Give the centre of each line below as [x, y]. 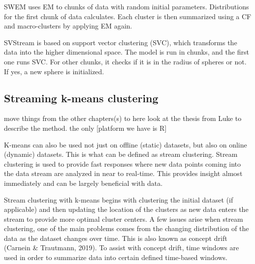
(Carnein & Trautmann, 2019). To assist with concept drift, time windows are [122, 248]
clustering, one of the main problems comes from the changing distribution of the [127, 228]
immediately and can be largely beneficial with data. [83, 183]
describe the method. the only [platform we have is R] [85, 128]
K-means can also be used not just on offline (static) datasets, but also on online [126, 144]
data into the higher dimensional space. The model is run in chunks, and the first [127, 52]
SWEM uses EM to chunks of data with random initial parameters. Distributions [127, 6]
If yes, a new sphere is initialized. [54, 71]
